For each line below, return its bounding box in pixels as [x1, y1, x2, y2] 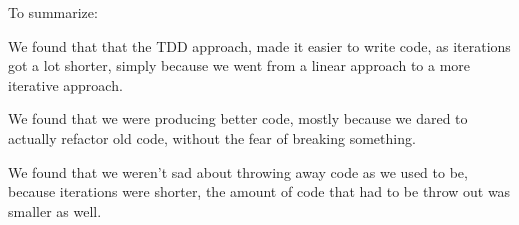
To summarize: [8, 2, 98, 22]
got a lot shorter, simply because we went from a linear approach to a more [8, 55, 471, 76]
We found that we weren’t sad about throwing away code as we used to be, [8, 161, 468, 182]
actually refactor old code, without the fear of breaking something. [8, 127, 416, 148]
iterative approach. [8, 74, 123, 95]
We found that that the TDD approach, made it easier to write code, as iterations [8, 35, 511, 56]
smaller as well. [8, 200, 102, 221]
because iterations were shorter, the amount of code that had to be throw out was [8, 181, 511, 202]
